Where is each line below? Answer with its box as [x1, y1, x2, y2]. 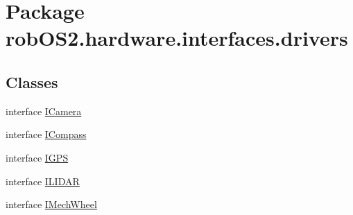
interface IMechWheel [6, 197, 97, 212]
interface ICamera [6, 103, 82, 118]
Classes [6, 71, 58, 92]
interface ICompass [6, 127, 87, 141]
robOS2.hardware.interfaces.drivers [6, 24, 348, 52]
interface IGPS [6, 150, 69, 164]
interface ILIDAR [6, 173, 80, 188]
